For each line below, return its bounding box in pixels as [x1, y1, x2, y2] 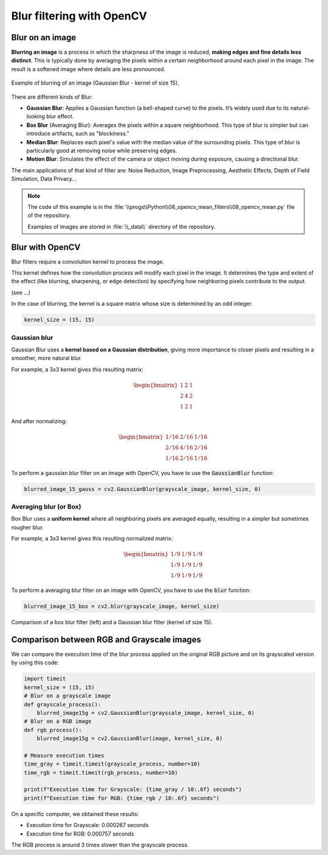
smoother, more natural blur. [11, 354, 82, 362]
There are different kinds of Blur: [11, 93, 94, 100]
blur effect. [46, 113, 74, 120]
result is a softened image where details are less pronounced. [11, 65, 166, 72]
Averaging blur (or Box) [11, 502, 81, 511]
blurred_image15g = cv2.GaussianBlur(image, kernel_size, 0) [36, 735, 223, 742]
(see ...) [11, 289, 30, 296]
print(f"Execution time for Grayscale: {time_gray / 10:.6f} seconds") [24, 786, 242, 793]
